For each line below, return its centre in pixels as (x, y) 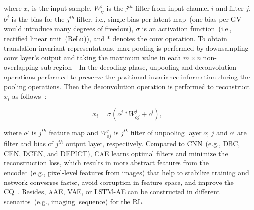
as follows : (29, 96)
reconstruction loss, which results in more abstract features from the (107, 163)
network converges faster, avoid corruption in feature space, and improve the (119, 182)
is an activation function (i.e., (187, 29)
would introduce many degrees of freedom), (69, 29)
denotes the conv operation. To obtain (170, 38)
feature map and (74, 132)
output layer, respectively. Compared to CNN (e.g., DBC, (153, 144)
